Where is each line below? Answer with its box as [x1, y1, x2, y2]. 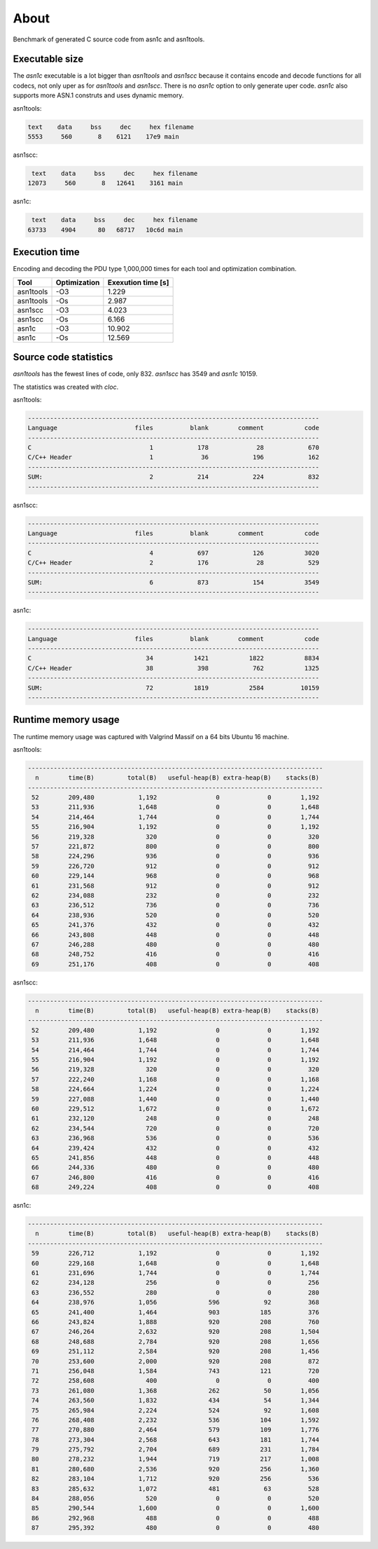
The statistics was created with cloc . [13, 383, 119, 391]
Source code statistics [13, 351, 113, 364]
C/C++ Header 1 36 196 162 [27, 453, 320, 462]
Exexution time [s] [107, 277, 169, 287]
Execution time [13, 246, 80, 259]
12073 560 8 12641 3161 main [27, 179, 183, 187]
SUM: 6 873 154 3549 [27, 578, 320, 586]
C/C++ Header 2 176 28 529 [27, 559, 320, 567]
